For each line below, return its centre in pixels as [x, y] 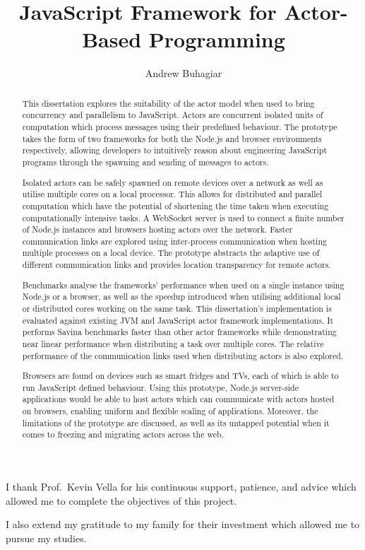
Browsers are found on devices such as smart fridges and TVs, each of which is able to [180, 376]
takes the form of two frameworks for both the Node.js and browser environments [172, 138]
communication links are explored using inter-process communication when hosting [174, 241]
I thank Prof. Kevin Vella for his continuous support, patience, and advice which [181, 487]
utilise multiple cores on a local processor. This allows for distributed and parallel [172, 194]
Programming [217, 39]
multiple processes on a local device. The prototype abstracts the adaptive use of [171, 253]
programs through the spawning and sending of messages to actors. [145, 162]
